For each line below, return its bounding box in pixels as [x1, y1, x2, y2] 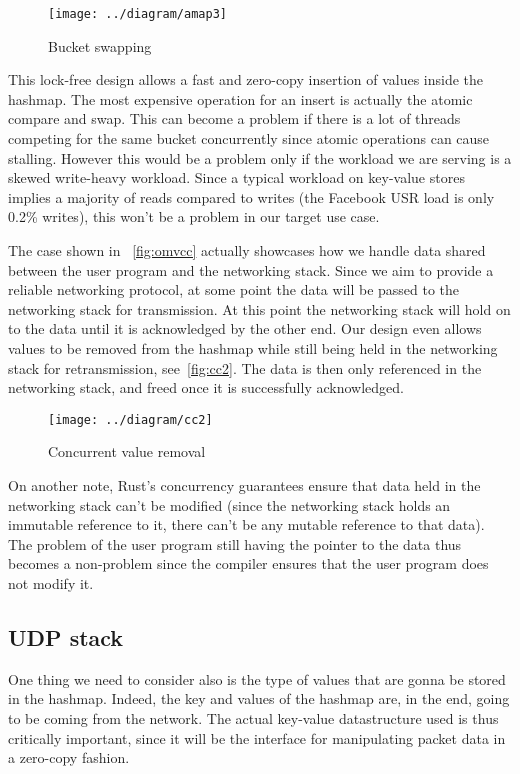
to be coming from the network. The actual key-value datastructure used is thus [8, 707, 499, 728]
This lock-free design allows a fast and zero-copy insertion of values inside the [8, 69, 484, 90]
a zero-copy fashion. [8, 747, 130, 768]
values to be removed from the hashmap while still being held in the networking [8, 337, 498, 358]
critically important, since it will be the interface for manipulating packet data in [8, 727, 506, 748]
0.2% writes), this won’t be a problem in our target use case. [8, 206, 380, 227]
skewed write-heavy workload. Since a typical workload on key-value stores [8, 167, 465, 188]
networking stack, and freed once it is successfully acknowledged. [8, 377, 404, 398]
